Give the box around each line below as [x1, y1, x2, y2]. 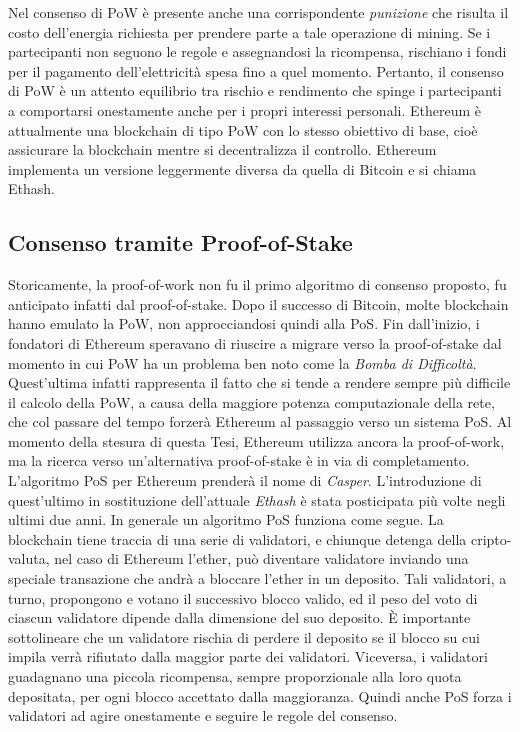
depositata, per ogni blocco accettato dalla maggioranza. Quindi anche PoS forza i [8, 685, 512, 706]
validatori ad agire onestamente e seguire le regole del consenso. [8, 705, 398, 726]
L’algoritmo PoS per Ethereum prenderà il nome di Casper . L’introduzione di [8, 470, 482, 491]
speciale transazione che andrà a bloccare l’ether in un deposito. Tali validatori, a [8, 568, 507, 589]
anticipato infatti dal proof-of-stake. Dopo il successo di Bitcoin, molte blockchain [8, 293, 509, 314]
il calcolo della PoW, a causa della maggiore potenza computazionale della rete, [8, 391, 495, 412]
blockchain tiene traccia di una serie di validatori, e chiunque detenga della [8, 528, 467, 549]
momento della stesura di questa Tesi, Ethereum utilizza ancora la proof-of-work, [8, 430, 505, 451]
